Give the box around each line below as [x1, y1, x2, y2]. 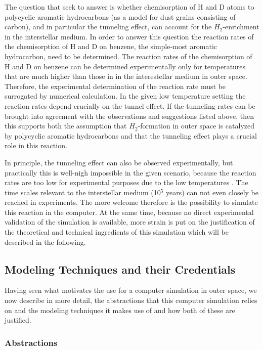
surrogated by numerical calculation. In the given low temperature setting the [5, 91, 246, 101]
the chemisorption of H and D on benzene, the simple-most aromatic [5, 41, 217, 52]
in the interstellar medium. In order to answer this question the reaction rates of [5, 31, 254, 41]
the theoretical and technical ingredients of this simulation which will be [5, 227, 229, 237]
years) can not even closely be [166, 187, 258, 197]
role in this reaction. [5, 140, 67, 151]
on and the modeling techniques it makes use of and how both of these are [5, 304, 235, 315]
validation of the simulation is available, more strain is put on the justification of [5, 216, 255, 227]
